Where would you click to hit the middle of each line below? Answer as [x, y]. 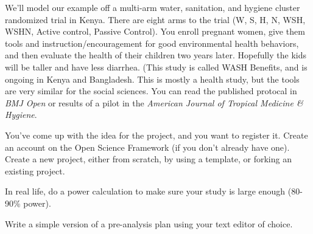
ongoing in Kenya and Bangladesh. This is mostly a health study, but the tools [152, 79]
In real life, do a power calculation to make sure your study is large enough [145, 191]
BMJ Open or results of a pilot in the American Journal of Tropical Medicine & [154, 102]
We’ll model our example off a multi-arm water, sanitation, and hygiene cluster [153, 7]
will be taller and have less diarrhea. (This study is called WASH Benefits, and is [156, 67]
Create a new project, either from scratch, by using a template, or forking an [148, 159]
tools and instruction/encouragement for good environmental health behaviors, [152, 43]
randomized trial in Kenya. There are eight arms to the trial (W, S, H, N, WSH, [155, 19]
